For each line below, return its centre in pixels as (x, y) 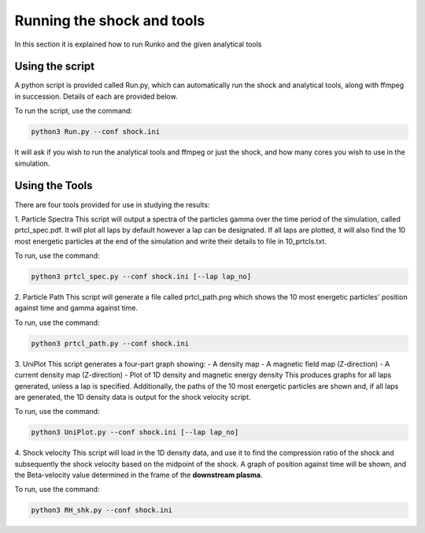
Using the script (54, 67)
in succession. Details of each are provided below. (96, 96)
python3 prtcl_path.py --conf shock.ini (110, 343)
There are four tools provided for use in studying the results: (112, 204)
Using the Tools (54, 186)
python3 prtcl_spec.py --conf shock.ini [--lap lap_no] (141, 277)
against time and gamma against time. (76, 308)
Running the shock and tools (110, 20)
